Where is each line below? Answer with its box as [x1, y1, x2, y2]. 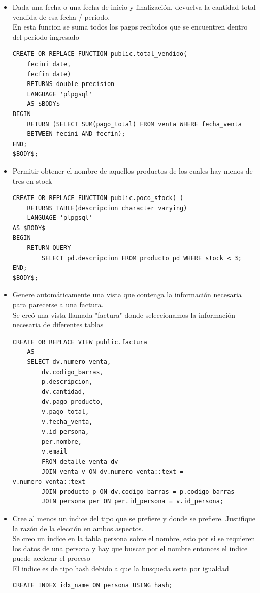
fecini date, [27, 60, 71, 68]
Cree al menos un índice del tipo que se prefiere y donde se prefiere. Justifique [12, 513, 256, 523]
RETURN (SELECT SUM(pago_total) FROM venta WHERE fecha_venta [27, 120, 242, 128]
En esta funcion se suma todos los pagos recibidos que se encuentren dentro [12, 21, 248, 32]
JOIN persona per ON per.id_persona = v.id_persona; [42, 498, 224, 505]
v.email [42, 448, 68, 456]
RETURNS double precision [27, 80, 115, 88]
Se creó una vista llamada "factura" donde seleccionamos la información [12, 309, 235, 320]
